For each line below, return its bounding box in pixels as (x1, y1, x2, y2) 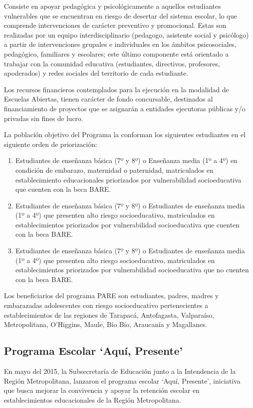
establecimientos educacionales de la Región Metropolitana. (4, 394, 181, 405)
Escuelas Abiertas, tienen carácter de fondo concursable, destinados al (4, 94, 213, 104)
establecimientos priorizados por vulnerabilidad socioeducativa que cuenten (15, 219, 240, 229)
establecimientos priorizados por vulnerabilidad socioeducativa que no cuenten (15, 265, 249, 275)
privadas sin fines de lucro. (4, 113, 83, 123)
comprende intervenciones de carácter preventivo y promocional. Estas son (4, 20, 226, 30)
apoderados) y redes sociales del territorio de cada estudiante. (4, 68, 189, 78)
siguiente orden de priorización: (4, 139, 97, 149)
